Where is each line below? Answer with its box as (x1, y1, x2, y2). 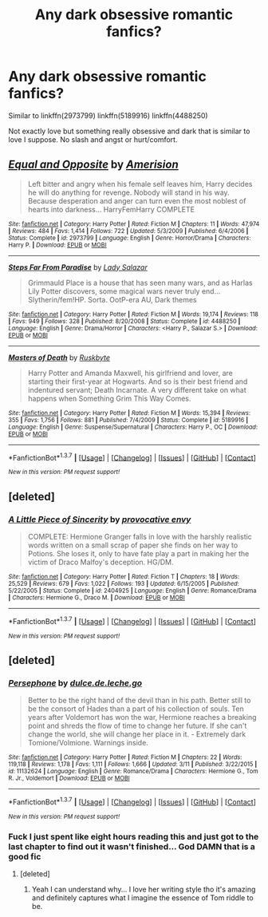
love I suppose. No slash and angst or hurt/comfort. (8, 134, 178, 144)
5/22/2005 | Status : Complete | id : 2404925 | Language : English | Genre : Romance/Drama (8, 587, 257, 595)
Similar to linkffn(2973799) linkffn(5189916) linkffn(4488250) (8, 110, 209, 121)
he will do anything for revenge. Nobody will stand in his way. (27, 188, 230, 197)
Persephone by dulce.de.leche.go (8, 678, 143, 689)
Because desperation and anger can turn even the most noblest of (27, 196, 246, 205)
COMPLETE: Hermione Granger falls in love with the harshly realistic (27, 532, 253, 542)
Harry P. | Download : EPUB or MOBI (8, 241, 107, 249)
